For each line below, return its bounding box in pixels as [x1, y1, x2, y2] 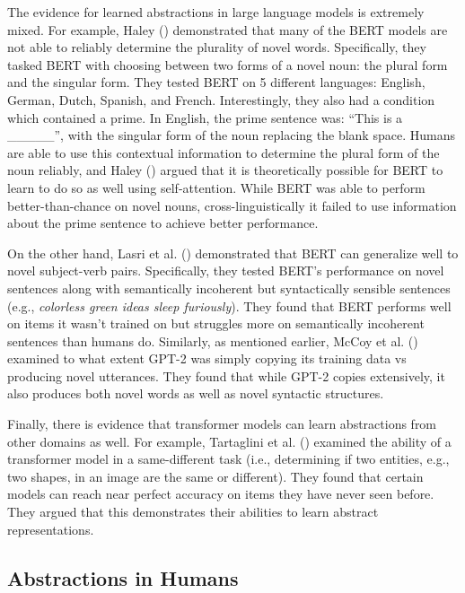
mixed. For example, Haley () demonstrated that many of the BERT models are [7, 20, 448, 39]
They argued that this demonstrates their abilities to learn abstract [7, 502, 379, 521]
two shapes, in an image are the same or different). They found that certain [7, 467, 424, 485]
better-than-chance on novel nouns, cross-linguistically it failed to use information [7, 196, 457, 214]
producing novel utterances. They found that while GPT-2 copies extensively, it [7, 366, 445, 385]
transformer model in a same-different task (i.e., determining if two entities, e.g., [7, 449, 450, 468]
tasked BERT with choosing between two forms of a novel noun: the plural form [7, 55, 448, 74]
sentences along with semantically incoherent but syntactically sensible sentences [7, 278, 451, 297]
